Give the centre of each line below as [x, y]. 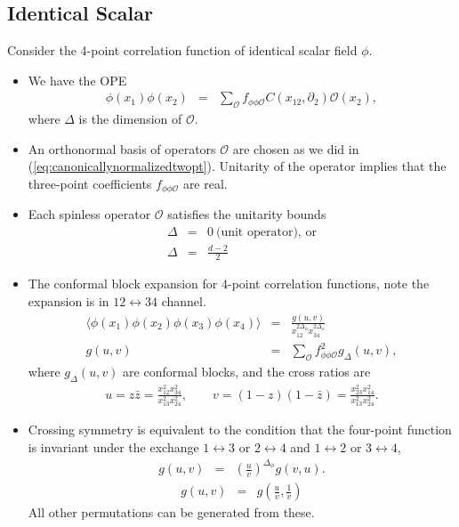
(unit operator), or [266, 233]
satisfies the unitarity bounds [247, 214]
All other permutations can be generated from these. [171, 512]
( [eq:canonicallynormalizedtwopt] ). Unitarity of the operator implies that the [237, 166]
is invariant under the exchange [113, 447]
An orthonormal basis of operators [122, 148]
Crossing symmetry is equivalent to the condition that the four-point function [240, 430]
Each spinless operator [89, 214]
